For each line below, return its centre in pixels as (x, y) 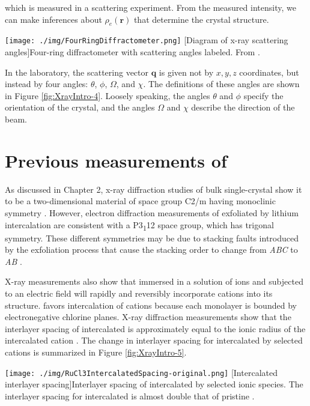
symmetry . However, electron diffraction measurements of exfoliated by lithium (152, 212)
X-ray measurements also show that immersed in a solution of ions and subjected (154, 281)
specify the (263, 95)
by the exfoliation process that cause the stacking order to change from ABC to (151, 250)
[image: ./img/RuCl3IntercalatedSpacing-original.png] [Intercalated (141, 372)
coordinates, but (269, 72)
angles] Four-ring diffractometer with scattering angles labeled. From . (132, 52)
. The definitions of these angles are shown (221, 84)
